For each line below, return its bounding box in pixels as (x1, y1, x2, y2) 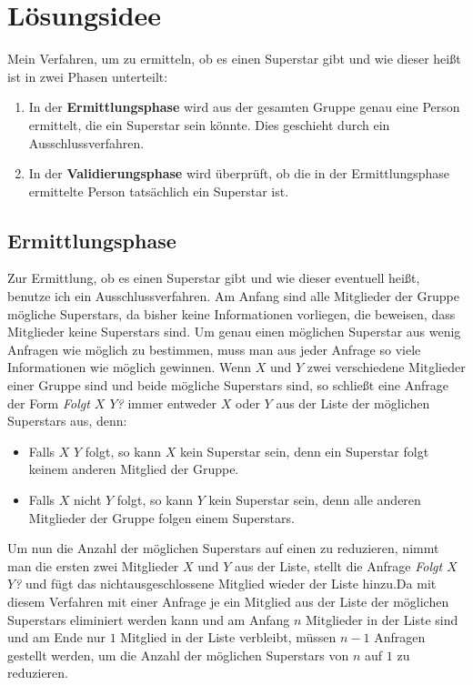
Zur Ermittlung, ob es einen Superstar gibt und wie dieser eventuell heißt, (7, 268, 420, 287)
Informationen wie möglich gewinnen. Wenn (7, 358, 252, 377)
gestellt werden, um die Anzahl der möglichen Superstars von (7, 645, 349, 664)
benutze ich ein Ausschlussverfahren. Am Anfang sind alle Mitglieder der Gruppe (7, 287, 459, 306)
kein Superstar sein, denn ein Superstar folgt (180, 441, 429, 460)
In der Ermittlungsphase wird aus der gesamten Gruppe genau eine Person (28, 97, 460, 116)
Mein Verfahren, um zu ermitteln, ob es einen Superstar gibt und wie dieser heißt (7, 49, 461, 68)
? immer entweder (116, 393, 217, 412)
